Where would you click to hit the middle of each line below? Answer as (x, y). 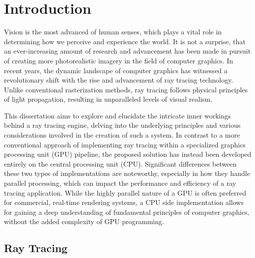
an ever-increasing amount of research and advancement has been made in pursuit (127, 51)
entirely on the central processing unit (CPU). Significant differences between (120, 163)
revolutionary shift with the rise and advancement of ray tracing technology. (119, 80)
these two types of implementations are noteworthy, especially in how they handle (127, 173)
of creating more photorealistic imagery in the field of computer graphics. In (119, 60)
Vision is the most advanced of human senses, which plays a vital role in (113, 32)
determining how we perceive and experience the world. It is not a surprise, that (125, 41)
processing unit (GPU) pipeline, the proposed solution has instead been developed (128, 154)
